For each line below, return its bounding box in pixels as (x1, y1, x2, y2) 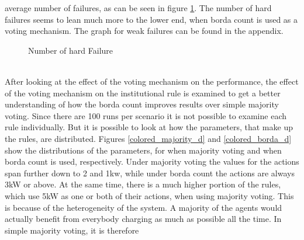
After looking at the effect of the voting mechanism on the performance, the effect (5, 75, 299, 87)
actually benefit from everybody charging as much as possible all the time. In (5, 213, 282, 225)
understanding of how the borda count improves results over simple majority (5, 98, 279, 110)
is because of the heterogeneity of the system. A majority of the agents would (5, 201, 282, 213)
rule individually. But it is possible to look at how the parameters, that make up (5, 121, 293, 133)
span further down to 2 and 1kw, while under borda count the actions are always (5, 166, 295, 179)
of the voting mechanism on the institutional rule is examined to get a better (5, 86, 281, 99)
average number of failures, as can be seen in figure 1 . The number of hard (5, 2, 272, 13)
